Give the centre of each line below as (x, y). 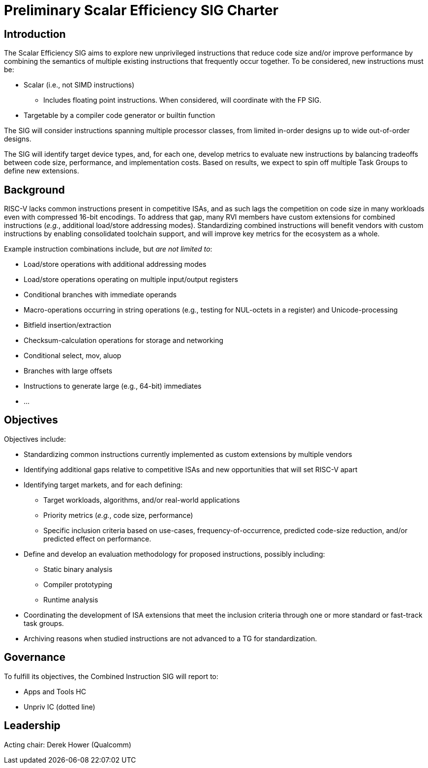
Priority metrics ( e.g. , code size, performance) (118, 515)
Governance (35, 657)
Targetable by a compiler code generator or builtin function (119, 115)
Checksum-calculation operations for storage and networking (123, 341)
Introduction (35, 34)
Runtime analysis (71, 599)
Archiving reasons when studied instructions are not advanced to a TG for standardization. (170, 638)
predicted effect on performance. (97, 539)
